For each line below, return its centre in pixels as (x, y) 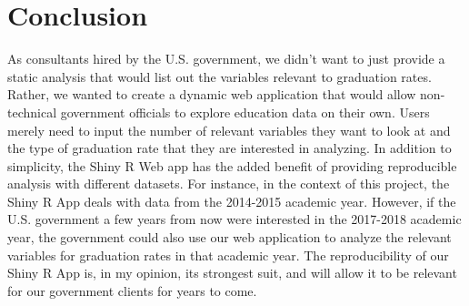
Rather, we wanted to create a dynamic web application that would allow (212, 94)
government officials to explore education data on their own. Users (245, 112)
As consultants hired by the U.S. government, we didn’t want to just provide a (226, 59)
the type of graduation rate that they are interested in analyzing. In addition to (230, 148)
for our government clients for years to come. (132, 290)
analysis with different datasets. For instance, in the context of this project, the (229, 184)
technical (32, 112)
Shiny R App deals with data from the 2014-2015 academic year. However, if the (232, 201)
